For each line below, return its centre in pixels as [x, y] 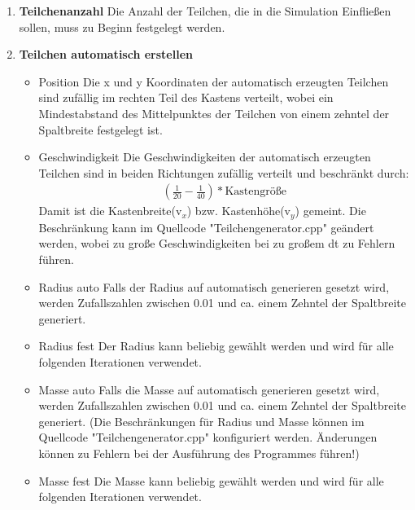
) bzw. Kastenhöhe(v [239, 211]
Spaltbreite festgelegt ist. [100, 129]
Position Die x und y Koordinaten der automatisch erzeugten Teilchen [214, 81]
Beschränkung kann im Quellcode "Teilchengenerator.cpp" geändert [206, 227]
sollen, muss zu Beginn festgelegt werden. [122, 26]
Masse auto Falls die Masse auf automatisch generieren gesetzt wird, [209, 389]
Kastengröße [256, 192]
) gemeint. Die [330, 211]
